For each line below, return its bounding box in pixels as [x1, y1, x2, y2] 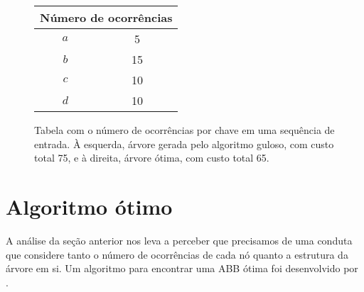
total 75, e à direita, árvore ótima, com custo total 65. [34, 150, 269, 165]
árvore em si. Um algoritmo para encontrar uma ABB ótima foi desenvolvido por [6, 261, 358, 276]
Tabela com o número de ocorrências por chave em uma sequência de [34, 123, 335, 137]
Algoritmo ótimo [6, 191, 173, 220]
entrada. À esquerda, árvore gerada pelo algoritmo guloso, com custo [34, 136, 334, 151]
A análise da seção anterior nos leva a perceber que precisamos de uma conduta [6, 232, 353, 247]
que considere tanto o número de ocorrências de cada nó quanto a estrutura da [6, 247, 348, 262]
